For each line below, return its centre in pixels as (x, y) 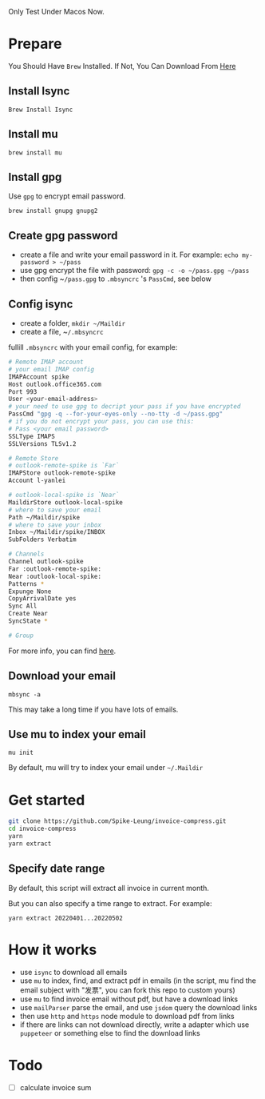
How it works (53, 950)
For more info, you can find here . (62, 651)
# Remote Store (34, 458)
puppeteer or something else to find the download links (110, 1033)
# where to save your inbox (55, 525)
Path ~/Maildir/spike (44, 517)
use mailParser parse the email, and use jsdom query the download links (138, 1007)
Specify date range (57, 869)
